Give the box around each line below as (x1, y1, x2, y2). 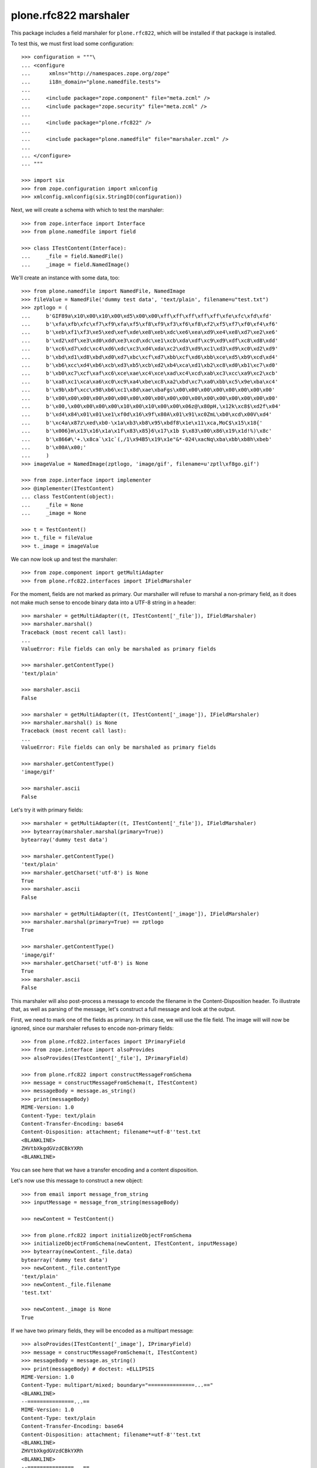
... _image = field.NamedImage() (21, 261, 130, 268)
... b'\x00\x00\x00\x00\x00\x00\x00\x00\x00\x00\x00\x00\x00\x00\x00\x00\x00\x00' (21, 395, 278, 402)
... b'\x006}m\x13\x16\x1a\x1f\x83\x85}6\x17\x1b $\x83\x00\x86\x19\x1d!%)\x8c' (21, 427, 272, 435)
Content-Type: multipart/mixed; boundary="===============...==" (21, 1382, 214, 1389)
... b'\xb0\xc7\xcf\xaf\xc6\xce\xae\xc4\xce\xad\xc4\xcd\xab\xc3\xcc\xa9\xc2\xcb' (21, 370, 278, 377)
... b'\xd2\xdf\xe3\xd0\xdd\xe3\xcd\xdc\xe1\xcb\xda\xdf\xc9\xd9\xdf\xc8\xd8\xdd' (21, 337, 278, 344)
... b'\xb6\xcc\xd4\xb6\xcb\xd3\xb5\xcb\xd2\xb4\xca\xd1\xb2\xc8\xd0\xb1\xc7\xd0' (21, 362, 278, 368)
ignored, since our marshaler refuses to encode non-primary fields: (11, 1025, 174, 1032)
